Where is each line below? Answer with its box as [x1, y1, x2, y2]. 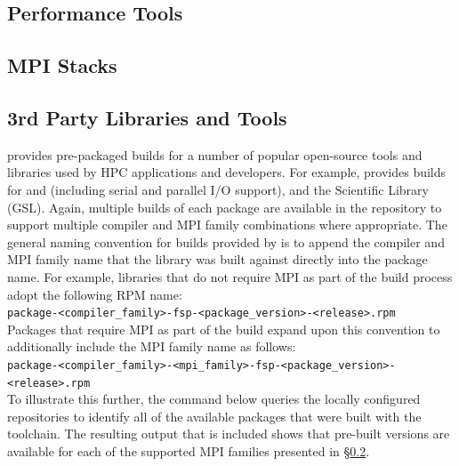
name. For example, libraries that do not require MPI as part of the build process [7, 267, 453, 285]
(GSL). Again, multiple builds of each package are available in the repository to [7, 197, 442, 216]
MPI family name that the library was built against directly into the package [7, 250, 428, 269]
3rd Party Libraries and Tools [7, 103, 287, 131]
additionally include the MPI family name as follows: [7, 337, 296, 356]
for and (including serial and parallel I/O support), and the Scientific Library [7, 180, 429, 198]
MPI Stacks [7, 52, 117, 79]
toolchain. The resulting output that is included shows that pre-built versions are [7, 424, 450, 443]
